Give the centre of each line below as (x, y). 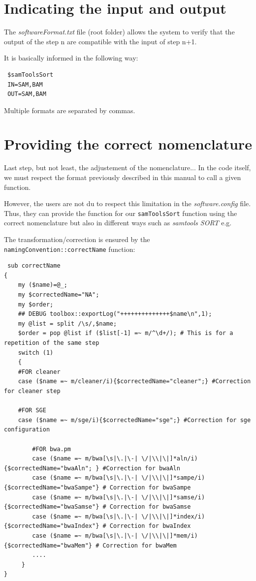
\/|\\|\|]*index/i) (173, 516)
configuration (27, 430)
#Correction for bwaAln (141, 468)
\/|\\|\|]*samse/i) (173, 497)
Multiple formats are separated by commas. (70, 110)
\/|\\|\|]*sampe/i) (173, 478)
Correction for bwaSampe (150, 487)
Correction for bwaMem (140, 545)
